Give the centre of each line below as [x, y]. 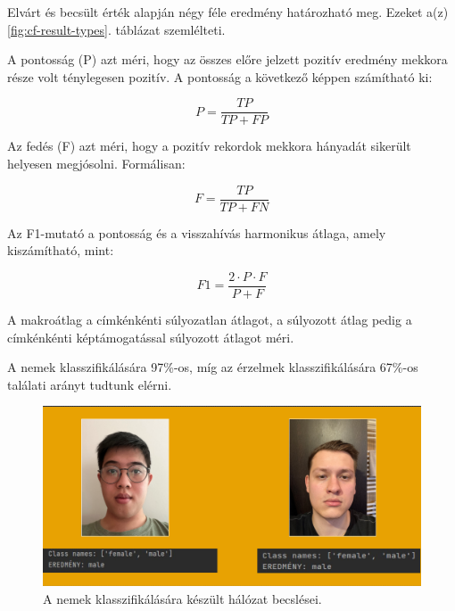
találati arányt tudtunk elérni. [90, 384]
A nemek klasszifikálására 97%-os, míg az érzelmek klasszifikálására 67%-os [213, 367]
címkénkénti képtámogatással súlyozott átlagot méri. [151, 337]
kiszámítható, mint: [61, 250]
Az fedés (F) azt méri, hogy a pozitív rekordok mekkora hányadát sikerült [209, 146]
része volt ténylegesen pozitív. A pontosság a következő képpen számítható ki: [220, 76]
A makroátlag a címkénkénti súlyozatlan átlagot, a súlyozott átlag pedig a [210, 319]
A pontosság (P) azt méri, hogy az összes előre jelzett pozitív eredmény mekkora [227, 59]
